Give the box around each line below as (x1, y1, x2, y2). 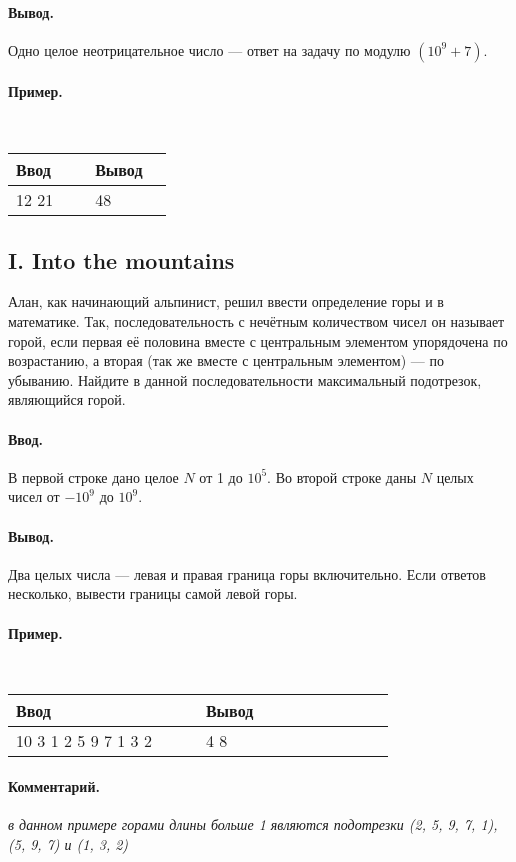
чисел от (8, 486, 60, 507)
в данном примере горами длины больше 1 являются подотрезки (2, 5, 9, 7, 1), (8, 814, 498, 835)
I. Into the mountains (8, 244, 235, 275)
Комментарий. (8, 776, 100, 797)
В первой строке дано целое (8, 466, 179, 487)
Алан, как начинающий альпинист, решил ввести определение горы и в (8, 291, 444, 312)
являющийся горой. (8, 389, 126, 410)
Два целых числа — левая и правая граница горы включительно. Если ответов (8, 563, 486, 584)
